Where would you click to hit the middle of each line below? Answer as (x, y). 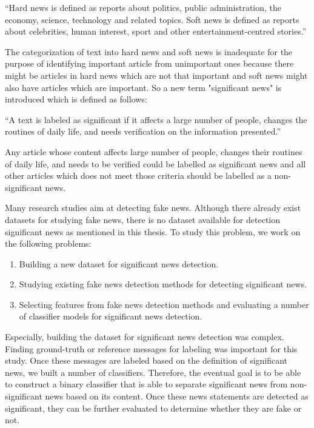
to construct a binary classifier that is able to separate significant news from (146, 384)
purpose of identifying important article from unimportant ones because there (149, 63)
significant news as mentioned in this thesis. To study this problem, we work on (153, 231)
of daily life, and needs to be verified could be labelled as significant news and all (155, 163)
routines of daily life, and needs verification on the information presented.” (143, 131)
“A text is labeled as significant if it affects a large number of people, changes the (156, 119)
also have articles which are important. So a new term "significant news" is (143, 87)
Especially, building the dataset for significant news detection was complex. (145, 337)
